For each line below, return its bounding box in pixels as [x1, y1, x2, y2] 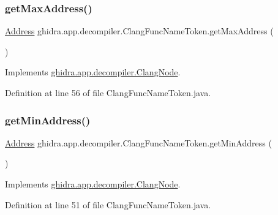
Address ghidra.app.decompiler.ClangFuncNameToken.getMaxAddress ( [5, 25, 274, 37]
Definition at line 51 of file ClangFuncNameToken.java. [5, 198, 211, 211]
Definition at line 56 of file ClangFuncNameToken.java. [5, 86, 211, 99]
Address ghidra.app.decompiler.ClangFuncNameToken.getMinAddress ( [5, 136, 272, 149]
